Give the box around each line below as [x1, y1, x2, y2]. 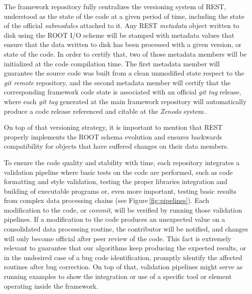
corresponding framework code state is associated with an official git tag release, [4, 87, 241, 97]
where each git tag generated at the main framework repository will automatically [4, 96, 247, 106]
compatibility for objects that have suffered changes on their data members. [4, 141, 229, 151]
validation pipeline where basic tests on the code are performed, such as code [4, 167, 233, 177]
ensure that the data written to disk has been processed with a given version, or [4, 39, 242, 49]
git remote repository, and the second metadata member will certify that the [4, 77, 231, 87]
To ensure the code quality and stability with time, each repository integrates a [4, 157, 240, 167]
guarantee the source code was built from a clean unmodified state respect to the [4, 68, 244, 78]
